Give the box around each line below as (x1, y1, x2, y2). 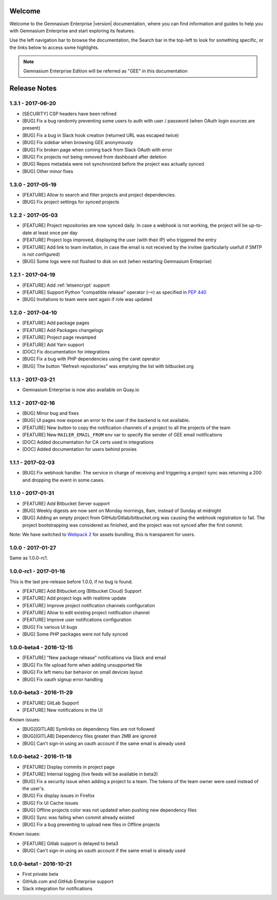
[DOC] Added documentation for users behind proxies (22, 446, 137, 452)
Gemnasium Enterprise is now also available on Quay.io (22, 386, 140, 393)
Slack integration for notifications (22, 886, 93, 892)
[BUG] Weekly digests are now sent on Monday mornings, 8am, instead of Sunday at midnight (22, 507, 222, 514)
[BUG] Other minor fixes (22, 168, 74, 174)
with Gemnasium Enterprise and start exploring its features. (9, 27, 135, 33)
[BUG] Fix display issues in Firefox (22, 792, 95, 799)
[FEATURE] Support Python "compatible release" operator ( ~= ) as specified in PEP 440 (22, 289, 207, 295)
